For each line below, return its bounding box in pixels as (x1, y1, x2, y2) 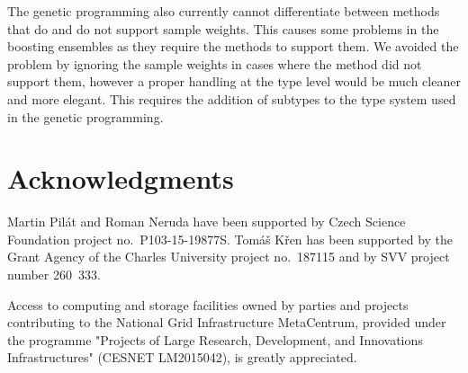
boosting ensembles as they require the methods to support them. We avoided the (7, 37, 459, 56)
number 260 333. (7, 265, 101, 284)
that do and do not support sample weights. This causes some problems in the (7, 19, 439, 38)
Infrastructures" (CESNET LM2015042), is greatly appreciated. (7, 348, 357, 367)
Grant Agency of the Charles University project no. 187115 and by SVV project (7, 247, 450, 266)
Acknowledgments (7, 160, 234, 197)
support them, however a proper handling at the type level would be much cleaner (7, 72, 461, 91)
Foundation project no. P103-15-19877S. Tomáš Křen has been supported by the (7, 229, 454, 248)
